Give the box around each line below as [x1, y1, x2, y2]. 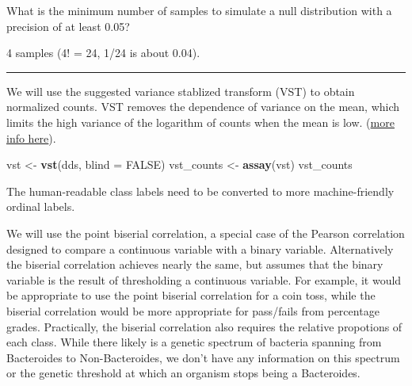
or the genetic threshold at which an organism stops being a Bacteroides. [6, 365, 360, 381]
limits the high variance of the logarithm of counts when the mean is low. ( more [6, 113, 395, 130]
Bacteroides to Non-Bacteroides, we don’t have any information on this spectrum [6, 349, 400, 365]
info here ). [6, 129, 56, 146]
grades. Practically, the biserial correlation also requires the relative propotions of [6, 318, 402, 334]
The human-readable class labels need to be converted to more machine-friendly [6, 182, 395, 199]
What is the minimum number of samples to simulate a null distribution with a [6, 2, 392, 18]
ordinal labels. [6, 198, 75, 215]
